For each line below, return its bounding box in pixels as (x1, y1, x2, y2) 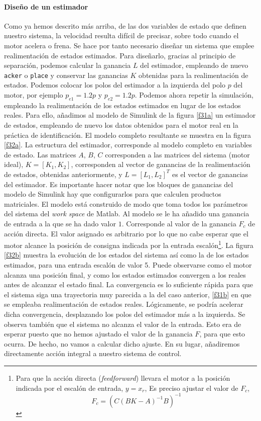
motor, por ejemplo (4, 90, 63, 100)
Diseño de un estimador (4, 1, 88, 12)
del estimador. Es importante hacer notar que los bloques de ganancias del (4, 179, 233, 189)
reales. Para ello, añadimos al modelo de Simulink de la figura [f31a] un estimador (4, 110, 256, 120)
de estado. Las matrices (4, 149, 76, 159)
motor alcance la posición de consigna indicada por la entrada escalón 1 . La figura (4, 238, 253, 250)
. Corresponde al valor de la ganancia (121, 218, 236, 228)
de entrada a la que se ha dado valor (4, 218, 116, 228)
